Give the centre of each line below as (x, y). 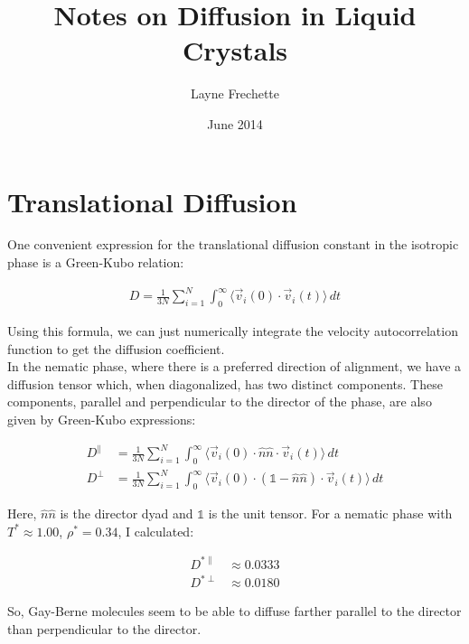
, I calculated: (156, 531)
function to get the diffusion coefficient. (116, 348)
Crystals (235, 50)
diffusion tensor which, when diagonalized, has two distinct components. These (225, 383)
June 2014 (235, 123)
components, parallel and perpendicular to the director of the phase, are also (220, 401)
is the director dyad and (127, 513)
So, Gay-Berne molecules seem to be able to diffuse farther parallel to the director (234, 611)
